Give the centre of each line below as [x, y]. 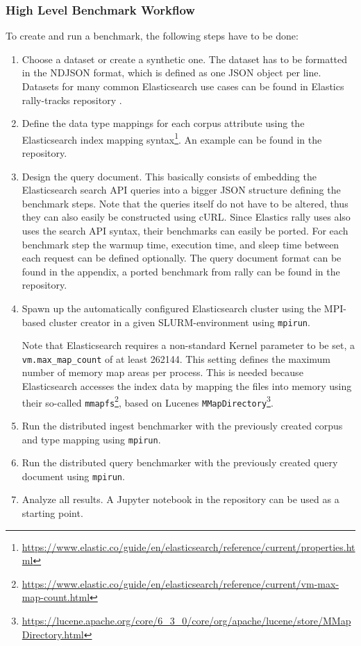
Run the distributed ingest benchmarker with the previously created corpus [182, 425]
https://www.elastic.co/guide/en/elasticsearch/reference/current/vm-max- [180, 583]
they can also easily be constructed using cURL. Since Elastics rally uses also [186, 217]
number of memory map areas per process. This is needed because [162, 372]
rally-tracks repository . [72, 100]
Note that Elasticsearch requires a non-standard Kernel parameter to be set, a [188, 345]
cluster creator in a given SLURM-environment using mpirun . [179, 322]
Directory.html [53, 634]
